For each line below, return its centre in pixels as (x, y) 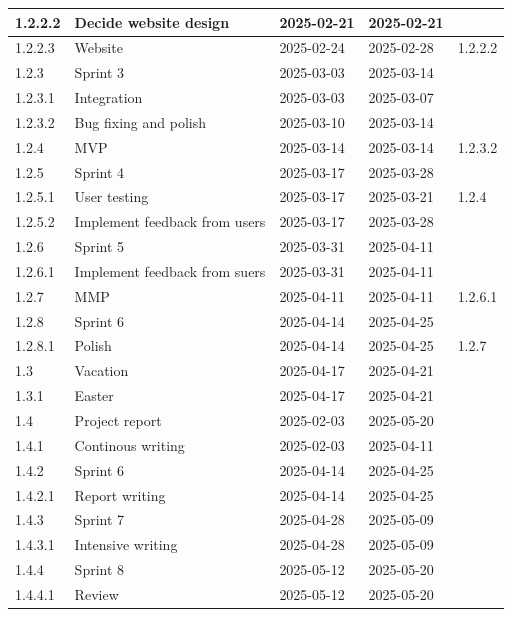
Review (96, 593)
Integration (108, 97)
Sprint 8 (99, 569)
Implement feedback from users (170, 221)
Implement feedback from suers (170, 270)
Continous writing (129, 444)
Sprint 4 (99, 171)
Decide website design (152, 21)
